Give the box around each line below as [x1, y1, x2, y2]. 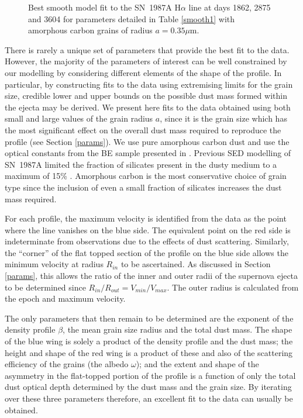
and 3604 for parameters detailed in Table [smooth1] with [28, 12, 235, 25]
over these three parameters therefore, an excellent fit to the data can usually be [5, 392, 293, 404]
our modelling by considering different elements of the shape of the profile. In [5, 66, 282, 78]
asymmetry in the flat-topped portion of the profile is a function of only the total [5, 369, 296, 381]
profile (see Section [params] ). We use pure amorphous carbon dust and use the [5, 135, 290, 147]
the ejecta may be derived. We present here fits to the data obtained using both [5, 101, 291, 113]
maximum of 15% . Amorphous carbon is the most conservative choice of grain [5, 170, 287, 182]
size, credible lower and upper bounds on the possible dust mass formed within [5, 89, 287, 102]
